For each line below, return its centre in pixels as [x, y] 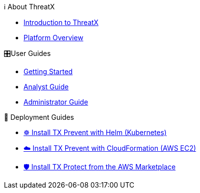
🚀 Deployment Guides [39, 117]
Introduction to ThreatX [61, 22]
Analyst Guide [46, 87]
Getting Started [48, 71]
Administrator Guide [56, 102]
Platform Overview [53, 38]
